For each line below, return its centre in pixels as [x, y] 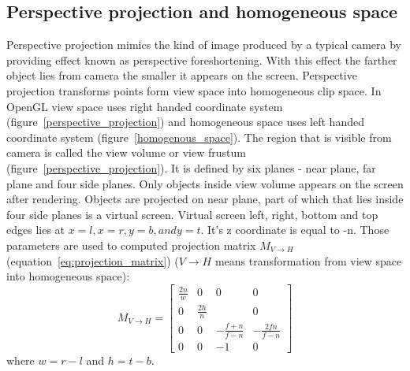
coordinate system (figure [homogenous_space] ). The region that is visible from [199, 137]
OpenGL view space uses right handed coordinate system [145, 106]
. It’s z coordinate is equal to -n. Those [295, 230]
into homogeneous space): [68, 276]
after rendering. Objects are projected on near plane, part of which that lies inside [205, 199]
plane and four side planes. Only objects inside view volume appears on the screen [205, 183]
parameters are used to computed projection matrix [131, 245]
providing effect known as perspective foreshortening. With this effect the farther [202, 59]
